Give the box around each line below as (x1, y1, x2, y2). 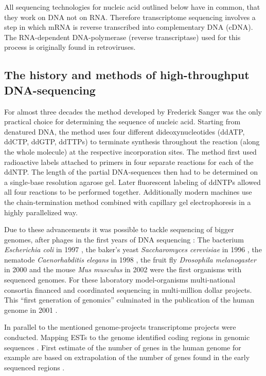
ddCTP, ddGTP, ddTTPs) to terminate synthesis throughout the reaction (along (4, 136, 260, 147)
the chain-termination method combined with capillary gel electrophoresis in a (4, 196, 251, 207)
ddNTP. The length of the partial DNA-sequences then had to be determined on (4, 166, 258, 177)
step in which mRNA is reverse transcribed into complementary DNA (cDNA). (4, 22, 253, 32)
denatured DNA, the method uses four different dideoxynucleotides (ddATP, (4, 126, 245, 137)
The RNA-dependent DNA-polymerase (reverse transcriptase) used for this (4, 31, 241, 42)
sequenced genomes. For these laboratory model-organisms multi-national (4, 274, 236, 285)
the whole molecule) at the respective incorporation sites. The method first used (4, 146, 257, 157)
